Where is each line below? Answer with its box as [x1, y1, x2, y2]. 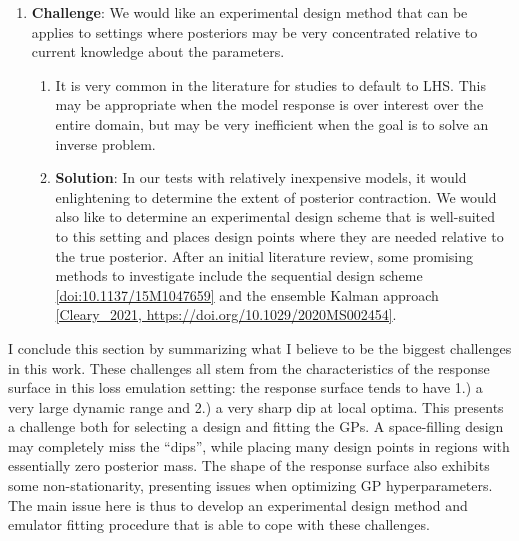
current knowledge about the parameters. [31, 41, 285, 62]
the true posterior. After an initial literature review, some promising [55, 245, 474, 266]
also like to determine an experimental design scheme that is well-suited [55, 206, 496, 227]
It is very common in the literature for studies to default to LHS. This [55, 74, 486, 95]
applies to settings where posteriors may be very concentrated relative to [31, 21, 478, 42]
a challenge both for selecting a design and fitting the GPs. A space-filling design [8, 416, 504, 437]
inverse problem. [55, 133, 156, 154]
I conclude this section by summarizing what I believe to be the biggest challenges [8, 337, 512, 358]
